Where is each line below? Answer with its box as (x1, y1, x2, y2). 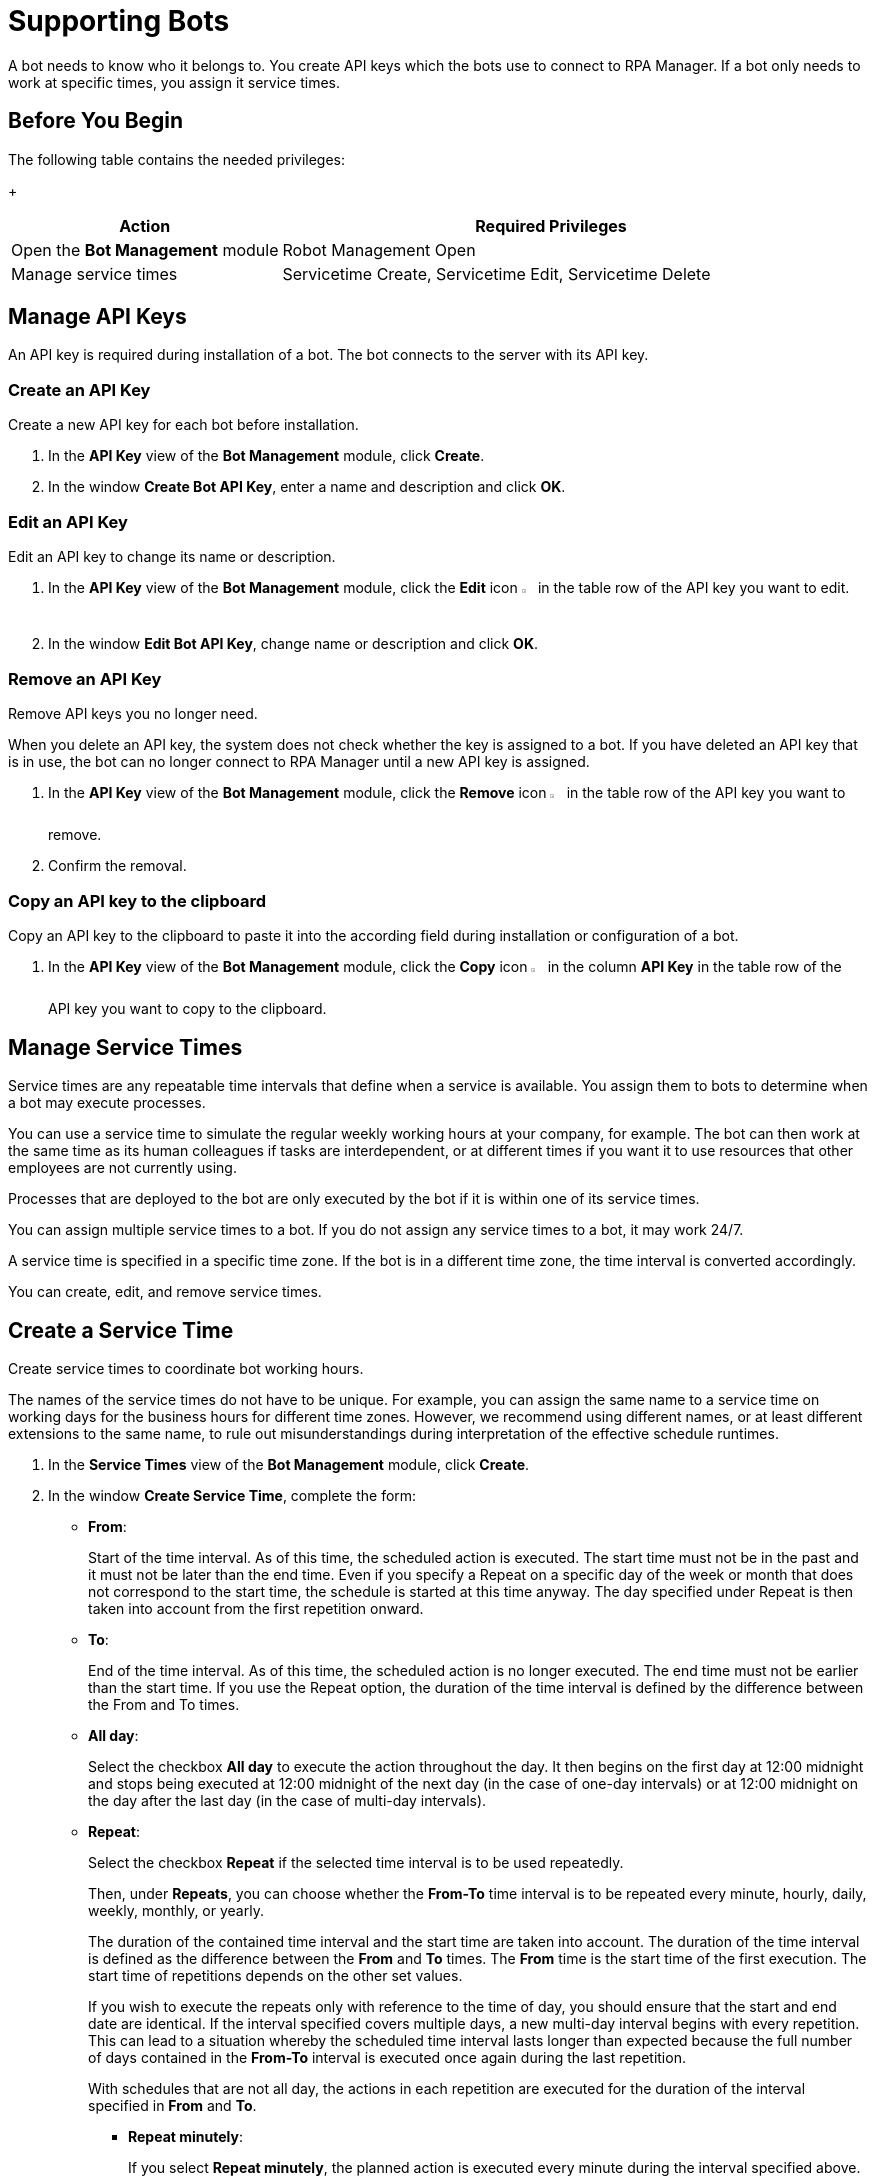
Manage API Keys (8, 304, 187, 330)
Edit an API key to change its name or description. (8, 547, 336, 565)
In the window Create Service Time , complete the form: (48, 1486, 417, 1504)
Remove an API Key (8, 668, 162, 689)
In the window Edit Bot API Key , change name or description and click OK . (48, 635, 539, 653)
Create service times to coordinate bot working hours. (8, 1359, 364, 1377)
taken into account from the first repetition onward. (88, 1599, 424, 1617)
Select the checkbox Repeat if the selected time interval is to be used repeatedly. (88, 1853, 624, 1871)
